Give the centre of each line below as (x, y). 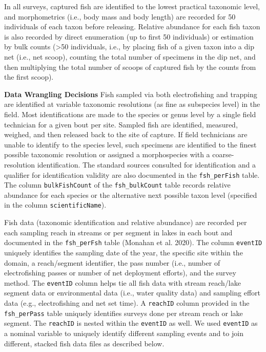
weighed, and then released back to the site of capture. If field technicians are (126, 134)
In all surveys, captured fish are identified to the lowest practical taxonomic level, (132, 6)
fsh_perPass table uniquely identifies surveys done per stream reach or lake (124, 313)
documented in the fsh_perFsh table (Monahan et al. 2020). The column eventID (133, 242)
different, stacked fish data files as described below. (84, 343)
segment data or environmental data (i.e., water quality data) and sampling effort (132, 293)
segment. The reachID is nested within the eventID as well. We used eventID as (131, 323)
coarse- (223, 154)
